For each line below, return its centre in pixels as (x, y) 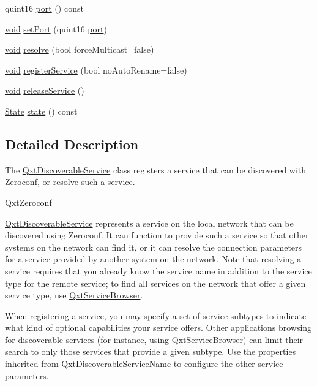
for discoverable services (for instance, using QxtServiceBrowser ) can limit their (154, 339)
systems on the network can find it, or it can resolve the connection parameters (154, 247)
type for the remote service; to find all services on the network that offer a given (155, 283)
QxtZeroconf (28, 202)
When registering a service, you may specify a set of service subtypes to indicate (156, 315)
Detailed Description (72, 144)
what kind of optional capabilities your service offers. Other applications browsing (158, 327)
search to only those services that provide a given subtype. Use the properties (151, 351)
